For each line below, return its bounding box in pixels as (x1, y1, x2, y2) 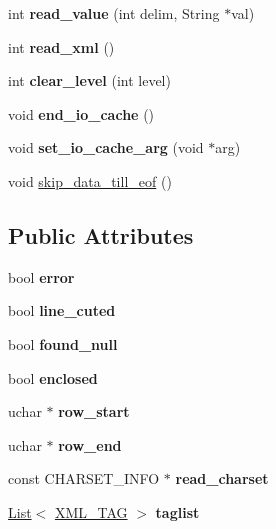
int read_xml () (8, 36, 115, 57)
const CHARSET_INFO (8, 468, 160, 489)
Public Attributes (8, 219, 194, 250)
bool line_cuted (8, 300, 116, 321)
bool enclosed (8, 367, 98, 388)
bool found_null (8, 333, 118, 354)
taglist (155, 501, 200, 522)
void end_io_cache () (8, 103, 155, 124)
